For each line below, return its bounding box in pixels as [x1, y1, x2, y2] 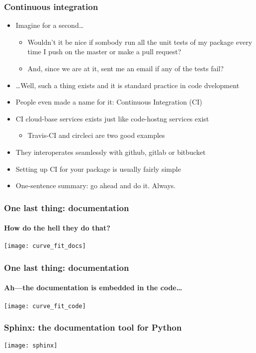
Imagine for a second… [15, 20, 84, 30]
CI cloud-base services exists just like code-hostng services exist [15, 113, 209, 123]
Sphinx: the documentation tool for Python [4, 321, 182, 334]
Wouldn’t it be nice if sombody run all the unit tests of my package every [27, 36, 253, 47]
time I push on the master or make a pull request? [27, 46, 181, 57]
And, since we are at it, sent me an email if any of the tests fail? [27, 63, 224, 73]
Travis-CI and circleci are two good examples [27, 130, 165, 140]
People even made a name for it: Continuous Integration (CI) [15, 97, 202, 107]
